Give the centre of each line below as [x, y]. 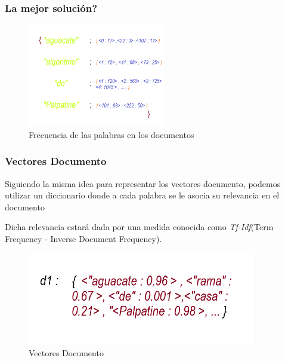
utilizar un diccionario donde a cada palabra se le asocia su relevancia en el [142, 195]
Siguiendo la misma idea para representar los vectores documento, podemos [143, 183]
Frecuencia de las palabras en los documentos [111, 134]
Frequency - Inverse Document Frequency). [83, 238]
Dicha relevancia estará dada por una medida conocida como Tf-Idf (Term [139, 227]
